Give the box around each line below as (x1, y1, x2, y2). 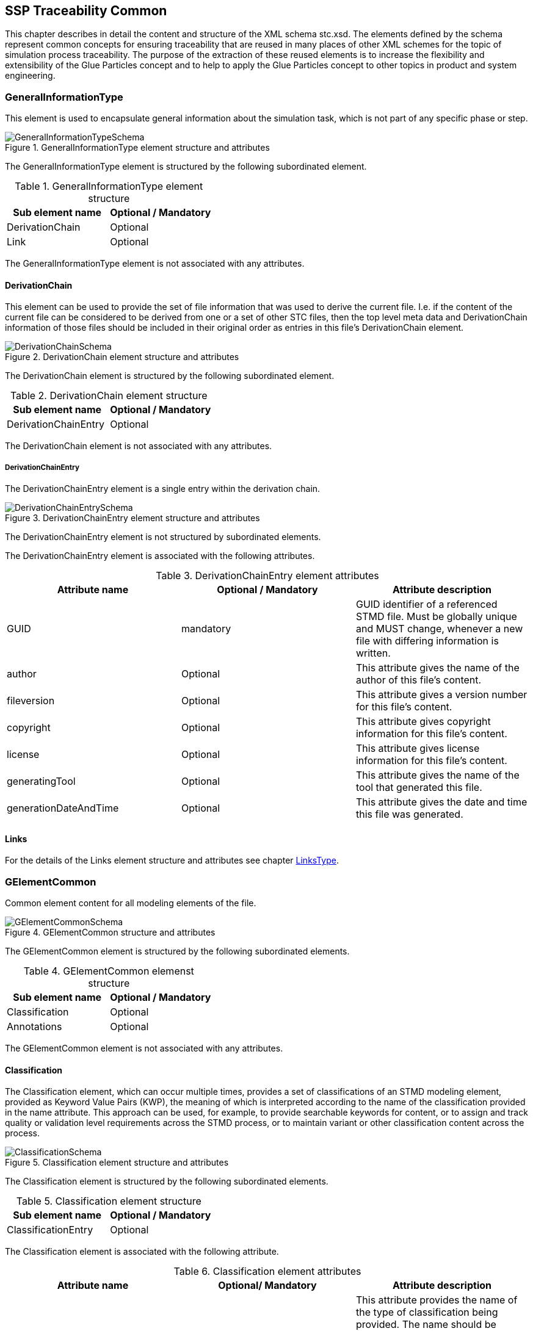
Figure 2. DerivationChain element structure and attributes (5, 352, 239, 363)
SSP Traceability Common (5, 3, 167, 18)
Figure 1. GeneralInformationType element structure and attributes (5, 142, 270, 153)
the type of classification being (355, 1306, 498, 1319)
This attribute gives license (355, 742, 480, 755)
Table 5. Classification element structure (16, 1195, 201, 1208)
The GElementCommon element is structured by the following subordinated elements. (5, 946, 350, 957)
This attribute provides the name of (355, 1294, 518, 1307)
